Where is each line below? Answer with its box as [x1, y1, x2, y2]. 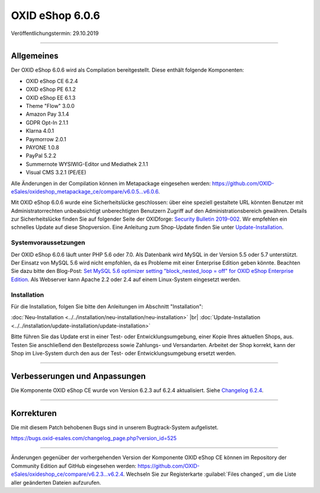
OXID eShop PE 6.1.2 [25, 86, 76, 93]
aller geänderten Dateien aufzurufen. [11, 479, 101, 486]
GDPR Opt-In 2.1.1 [25, 119, 69, 126]
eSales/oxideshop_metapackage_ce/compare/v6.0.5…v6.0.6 [11, 187, 159, 195]
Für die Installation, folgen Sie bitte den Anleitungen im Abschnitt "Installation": [11, 303, 204, 310]
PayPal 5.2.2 [25, 152, 56, 160]
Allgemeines [11, 51, 59, 61]
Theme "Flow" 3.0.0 [25, 103, 75, 110]
